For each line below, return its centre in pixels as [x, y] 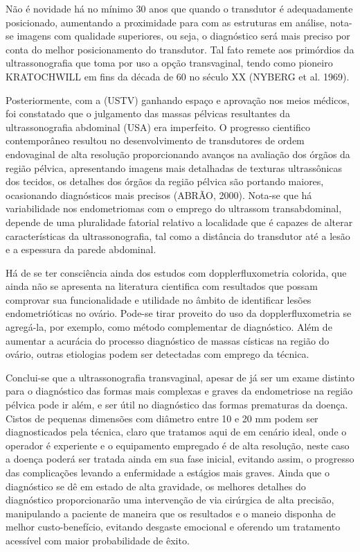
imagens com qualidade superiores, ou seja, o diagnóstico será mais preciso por [183, 36]
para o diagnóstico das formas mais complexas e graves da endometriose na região [179, 391]
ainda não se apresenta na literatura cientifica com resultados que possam [162, 286]
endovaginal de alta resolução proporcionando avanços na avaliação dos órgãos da [178, 154]
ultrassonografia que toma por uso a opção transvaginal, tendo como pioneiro [169, 63]
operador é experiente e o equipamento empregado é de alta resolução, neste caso [178, 445]
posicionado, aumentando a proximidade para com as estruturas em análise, [166, 22]
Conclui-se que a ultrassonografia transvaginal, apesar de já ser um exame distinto [180, 377]
